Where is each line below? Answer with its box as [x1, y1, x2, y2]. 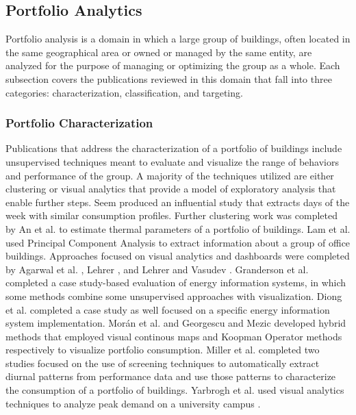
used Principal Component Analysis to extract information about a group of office [5, 235, 351, 249]
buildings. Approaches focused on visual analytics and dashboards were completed [5, 249, 350, 263]
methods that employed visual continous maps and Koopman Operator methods [5, 329, 342, 343]
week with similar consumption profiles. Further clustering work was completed [5, 208, 338, 223]
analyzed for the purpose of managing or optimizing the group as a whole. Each [5, 58, 340, 73]
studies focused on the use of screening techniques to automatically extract [5, 355, 320, 370]
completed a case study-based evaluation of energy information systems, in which [5, 275, 346, 290]
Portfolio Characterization [5, 114, 153, 131]
